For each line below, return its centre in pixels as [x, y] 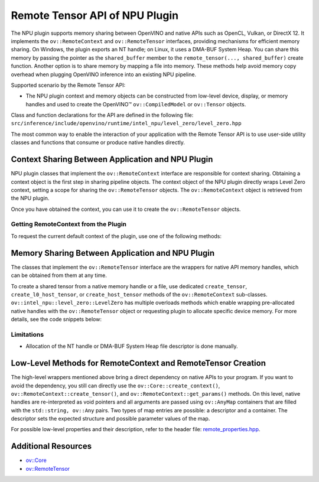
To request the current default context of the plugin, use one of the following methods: [116, 236]
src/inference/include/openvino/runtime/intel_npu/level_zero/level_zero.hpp [126, 123]
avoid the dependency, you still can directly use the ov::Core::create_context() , [115, 385]
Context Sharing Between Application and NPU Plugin [112, 159]
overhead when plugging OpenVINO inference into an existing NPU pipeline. [104, 74]
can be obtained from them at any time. [59, 275]
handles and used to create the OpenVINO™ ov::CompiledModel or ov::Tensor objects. [136, 104]
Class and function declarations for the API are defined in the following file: [102, 115]
